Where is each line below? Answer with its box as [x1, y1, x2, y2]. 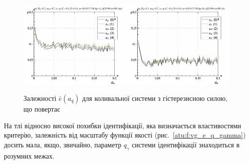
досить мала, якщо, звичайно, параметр [4, 139, 122, 149]
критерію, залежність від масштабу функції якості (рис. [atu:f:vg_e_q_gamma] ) [4, 130, 246, 140]
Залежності [23, 93, 57, 103]
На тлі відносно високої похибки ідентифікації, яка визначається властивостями [4, 120, 241, 130]
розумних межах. [4, 150, 55, 161]
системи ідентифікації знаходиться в [131, 139, 240, 149]
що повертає [23, 103, 61, 114]
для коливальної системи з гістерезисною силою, [82, 93, 228, 103]
